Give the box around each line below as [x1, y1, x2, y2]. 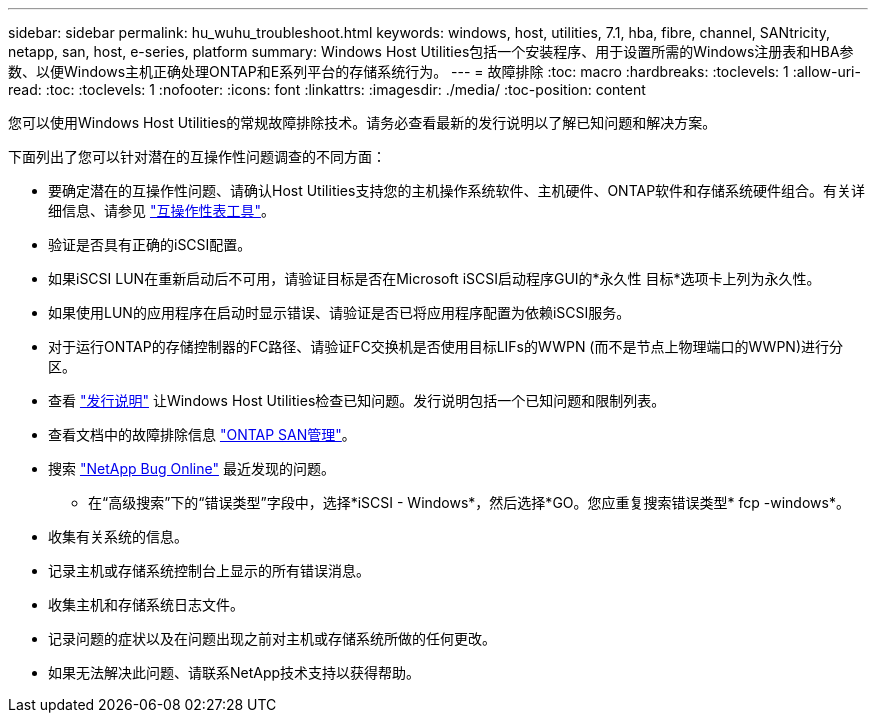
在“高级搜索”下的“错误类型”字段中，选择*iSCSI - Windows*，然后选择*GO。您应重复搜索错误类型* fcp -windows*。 [88, 494, 850, 511]
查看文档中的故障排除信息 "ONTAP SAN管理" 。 [48, 426, 356, 443]
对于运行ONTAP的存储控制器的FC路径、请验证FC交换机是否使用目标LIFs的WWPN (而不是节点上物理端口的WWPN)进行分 [48, 338, 844, 355]
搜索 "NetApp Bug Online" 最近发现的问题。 [48, 460, 335, 477]
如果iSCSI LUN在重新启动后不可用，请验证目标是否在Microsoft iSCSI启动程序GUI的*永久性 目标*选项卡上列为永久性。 [48, 270, 821, 287]
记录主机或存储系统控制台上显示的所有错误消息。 [48, 562, 370, 579]
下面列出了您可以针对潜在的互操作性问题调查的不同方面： [8, 148, 386, 165]
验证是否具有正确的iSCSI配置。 [48, 236, 252, 253]
